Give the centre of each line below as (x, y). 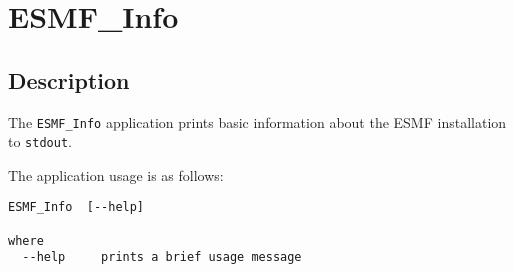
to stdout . (40, 141)
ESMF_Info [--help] (76, 207)
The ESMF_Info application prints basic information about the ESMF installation (257, 121)
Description (69, 79)
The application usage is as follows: (116, 174)
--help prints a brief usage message (162, 257)
